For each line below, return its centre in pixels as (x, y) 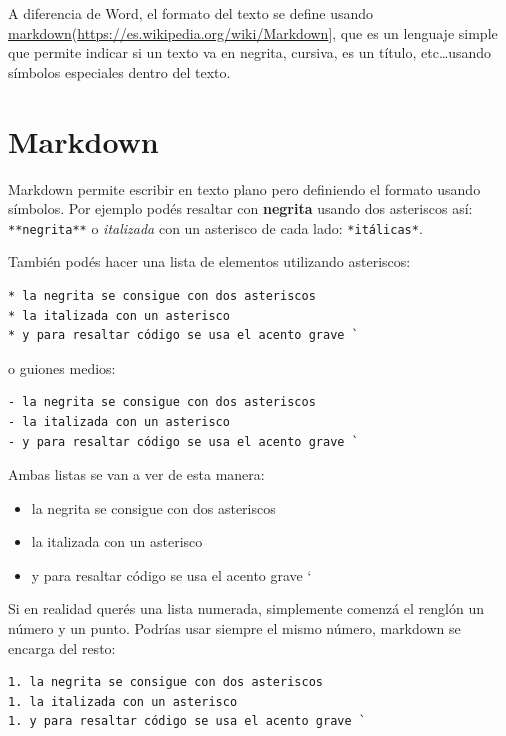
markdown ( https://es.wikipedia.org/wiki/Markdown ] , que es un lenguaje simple (253, 32)
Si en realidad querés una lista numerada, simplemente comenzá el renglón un (246, 608)
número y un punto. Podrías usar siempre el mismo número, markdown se (234, 628)
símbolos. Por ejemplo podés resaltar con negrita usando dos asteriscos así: (240, 208)
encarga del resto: (62, 647)
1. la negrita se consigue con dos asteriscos (165, 682)
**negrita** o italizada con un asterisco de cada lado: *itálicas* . (215, 227)
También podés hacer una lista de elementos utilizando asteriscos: (209, 261)
